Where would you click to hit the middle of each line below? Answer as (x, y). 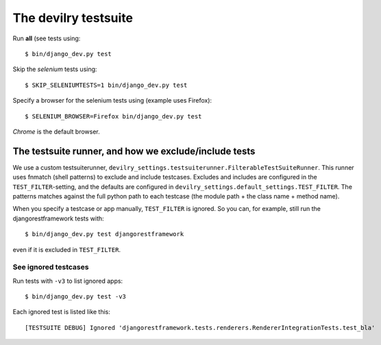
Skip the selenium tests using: (55, 69)
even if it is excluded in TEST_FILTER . (67, 249)
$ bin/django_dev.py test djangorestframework (105, 234)
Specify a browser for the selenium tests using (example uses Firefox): (112, 101)
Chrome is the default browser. (57, 131)
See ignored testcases (51, 267)
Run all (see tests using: (47, 38)
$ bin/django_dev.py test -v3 (76, 297)
